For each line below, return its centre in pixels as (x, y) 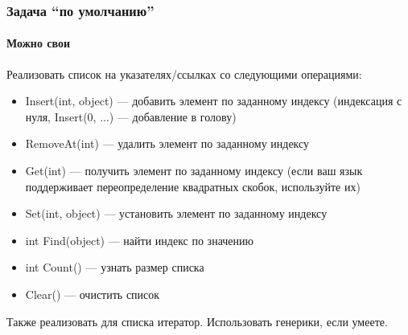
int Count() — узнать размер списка (115, 267)
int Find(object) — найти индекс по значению (139, 240)
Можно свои (39, 43)
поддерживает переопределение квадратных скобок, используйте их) (193, 186)
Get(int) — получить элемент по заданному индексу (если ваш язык (194, 171)
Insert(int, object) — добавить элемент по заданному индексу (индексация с (214, 101)
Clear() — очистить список (93, 294)
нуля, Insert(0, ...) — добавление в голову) (131, 116)
